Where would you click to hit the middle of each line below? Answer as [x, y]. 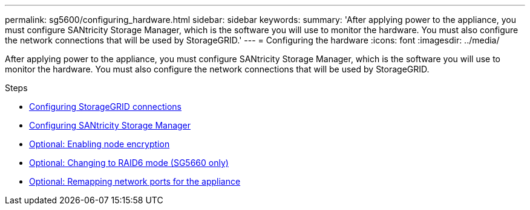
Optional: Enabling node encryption [100, 144]
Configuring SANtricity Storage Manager [110, 125]
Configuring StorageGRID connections [105, 107]
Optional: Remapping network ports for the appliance [135, 181]
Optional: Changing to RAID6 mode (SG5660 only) [129, 163]
